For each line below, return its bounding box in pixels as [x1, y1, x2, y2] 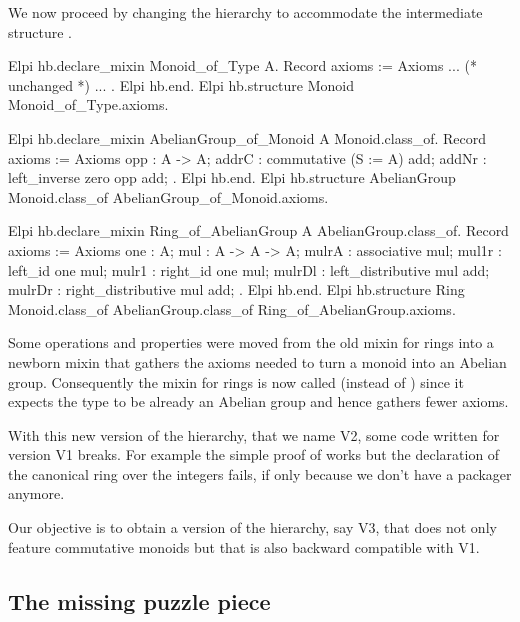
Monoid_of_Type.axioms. [8, 94, 169, 115]
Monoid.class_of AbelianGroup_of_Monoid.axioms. [8, 186, 329, 207]
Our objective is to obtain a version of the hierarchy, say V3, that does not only [8, 517, 497, 538]
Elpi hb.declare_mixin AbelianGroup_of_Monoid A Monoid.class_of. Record [8, 127, 487, 148]
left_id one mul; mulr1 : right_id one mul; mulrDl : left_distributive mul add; [8, 259, 490, 280]
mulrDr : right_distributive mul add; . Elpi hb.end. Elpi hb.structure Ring [8, 279, 465, 300]
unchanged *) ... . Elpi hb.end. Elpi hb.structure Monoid [8, 74, 354, 95]
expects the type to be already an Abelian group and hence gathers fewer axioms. [8, 391, 509, 412]
